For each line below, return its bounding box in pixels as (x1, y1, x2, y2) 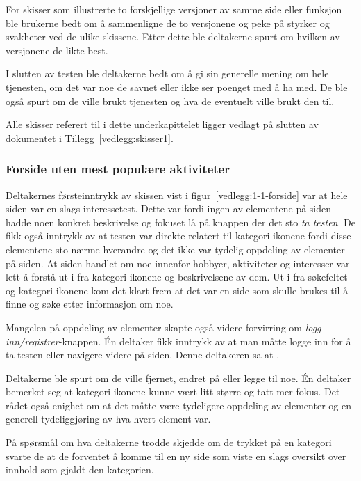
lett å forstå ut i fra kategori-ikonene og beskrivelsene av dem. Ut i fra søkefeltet (6, 269, 348, 284)
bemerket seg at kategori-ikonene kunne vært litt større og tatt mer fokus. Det (6, 384, 340, 399)
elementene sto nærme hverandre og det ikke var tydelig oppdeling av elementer (6, 242, 345, 256)
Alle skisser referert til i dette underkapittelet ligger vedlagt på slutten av (6, 117, 319, 132)
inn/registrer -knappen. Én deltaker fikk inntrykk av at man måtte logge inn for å (6, 333, 351, 348)
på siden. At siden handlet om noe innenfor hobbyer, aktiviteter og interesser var (6, 255, 350, 270)
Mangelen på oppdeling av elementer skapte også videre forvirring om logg (6, 320, 321, 334)
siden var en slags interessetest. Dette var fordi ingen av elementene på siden (6, 201, 332, 216)
